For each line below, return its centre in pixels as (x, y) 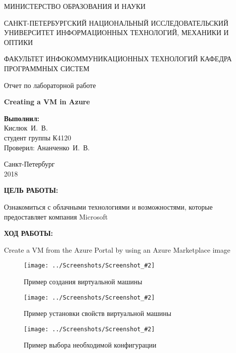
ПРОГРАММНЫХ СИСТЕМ (47, 68)
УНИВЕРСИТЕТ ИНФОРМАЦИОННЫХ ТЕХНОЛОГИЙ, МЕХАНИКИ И (117, 32)
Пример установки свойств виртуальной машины (98, 313)
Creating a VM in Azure (47, 102)
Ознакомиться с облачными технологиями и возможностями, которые (108, 206)
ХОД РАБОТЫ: (29, 233)
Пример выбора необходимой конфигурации (90, 345)
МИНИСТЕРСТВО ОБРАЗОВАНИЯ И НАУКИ (75, 6)
